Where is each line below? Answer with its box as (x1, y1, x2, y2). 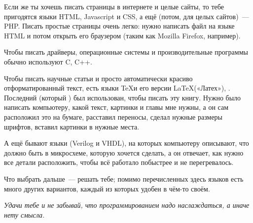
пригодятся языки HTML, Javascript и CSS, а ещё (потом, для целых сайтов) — (4, 11, 249, 21)
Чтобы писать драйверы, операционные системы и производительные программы (4, 47, 248, 57)
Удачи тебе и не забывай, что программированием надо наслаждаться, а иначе (4, 200, 250, 210)
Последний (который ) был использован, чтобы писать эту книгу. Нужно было (4, 92, 241, 102)
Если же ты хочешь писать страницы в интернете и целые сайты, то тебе (4, 1, 224, 11)
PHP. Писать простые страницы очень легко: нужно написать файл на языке (4, 21, 235, 31)
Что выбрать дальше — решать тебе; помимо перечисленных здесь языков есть (4, 173, 244, 184)
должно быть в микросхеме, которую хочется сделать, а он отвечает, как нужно (4, 147, 244, 158)
